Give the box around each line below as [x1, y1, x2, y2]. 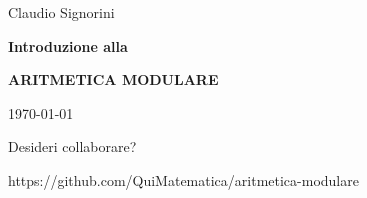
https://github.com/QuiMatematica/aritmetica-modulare [8, 169, 359, 190]
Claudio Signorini [8, 2, 115, 22]
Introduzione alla [8, 35, 128, 56]
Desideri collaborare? [8, 136, 137, 157]
